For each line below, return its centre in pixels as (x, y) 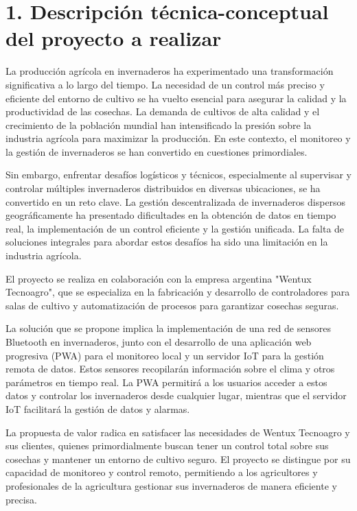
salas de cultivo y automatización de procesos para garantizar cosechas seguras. (172, 305)
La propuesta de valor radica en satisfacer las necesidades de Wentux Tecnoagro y (178, 432)
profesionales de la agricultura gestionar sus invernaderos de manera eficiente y (171, 485)
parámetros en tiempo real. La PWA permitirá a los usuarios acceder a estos (166, 382)
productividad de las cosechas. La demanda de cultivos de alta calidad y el (163, 111)
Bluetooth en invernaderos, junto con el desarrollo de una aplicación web (159, 342)
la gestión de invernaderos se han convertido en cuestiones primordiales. (157, 151)
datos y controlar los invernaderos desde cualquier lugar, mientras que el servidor (176, 395)
